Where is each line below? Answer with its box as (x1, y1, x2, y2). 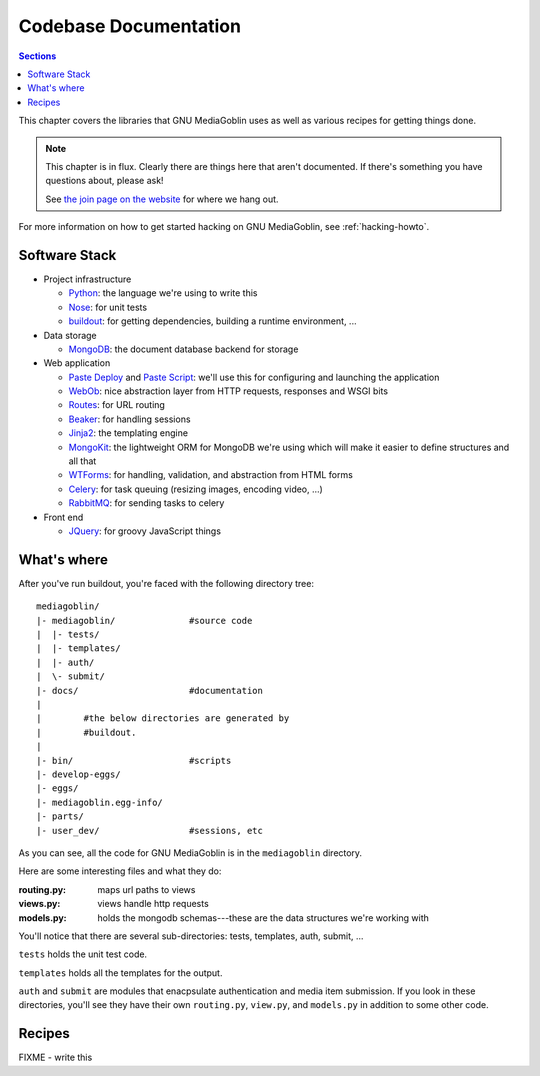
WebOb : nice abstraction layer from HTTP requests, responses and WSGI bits (68, 385, 389, 397)
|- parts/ (36, 811, 84, 822)
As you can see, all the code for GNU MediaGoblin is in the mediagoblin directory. (18, 846, 363, 859)
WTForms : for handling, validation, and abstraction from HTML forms (68, 469, 354, 481)
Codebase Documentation (18, 15, 242, 37)
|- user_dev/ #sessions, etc (36, 825, 264, 836)
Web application (43, 357, 111, 369)
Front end (43, 511, 84, 523)
